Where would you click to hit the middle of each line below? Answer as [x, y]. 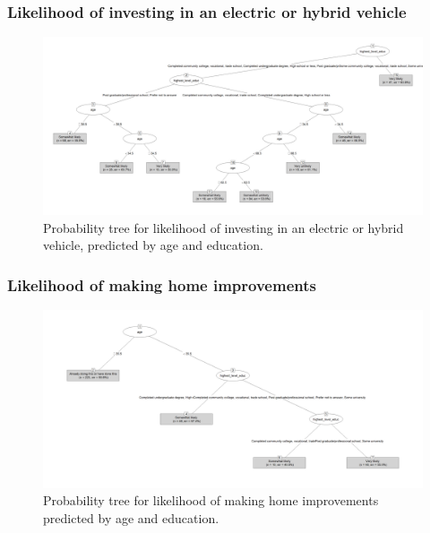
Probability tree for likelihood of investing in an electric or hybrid [224, 227]
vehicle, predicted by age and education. [153, 245]
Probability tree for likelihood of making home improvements [211, 500]
